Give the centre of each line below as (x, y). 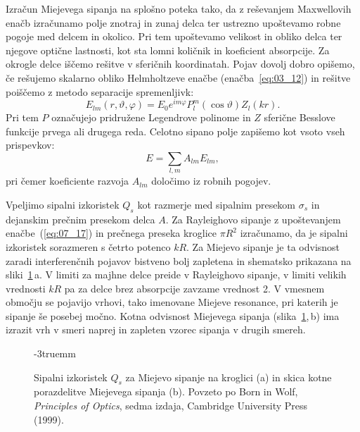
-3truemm (55, 353)
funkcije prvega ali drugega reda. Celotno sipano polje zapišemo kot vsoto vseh (175, 131)
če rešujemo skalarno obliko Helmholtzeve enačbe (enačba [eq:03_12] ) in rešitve (178, 77)
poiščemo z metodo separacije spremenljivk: (100, 91)
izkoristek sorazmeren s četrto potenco (88, 246)
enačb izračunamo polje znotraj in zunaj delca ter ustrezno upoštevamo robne (173, 22)
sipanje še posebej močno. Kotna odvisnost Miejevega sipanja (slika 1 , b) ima (173, 315)
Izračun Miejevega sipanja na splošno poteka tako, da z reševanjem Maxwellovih (179, 8)
